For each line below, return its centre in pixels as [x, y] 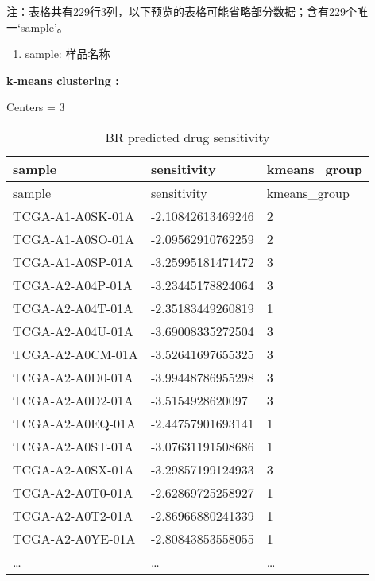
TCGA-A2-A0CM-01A [75, 354]
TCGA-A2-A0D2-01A [73, 400]
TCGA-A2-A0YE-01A [74, 538]
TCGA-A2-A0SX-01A [73, 469]
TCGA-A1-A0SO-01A [73, 238]
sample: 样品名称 [68, 54]
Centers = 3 [36, 107]
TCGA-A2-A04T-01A [73, 308]
